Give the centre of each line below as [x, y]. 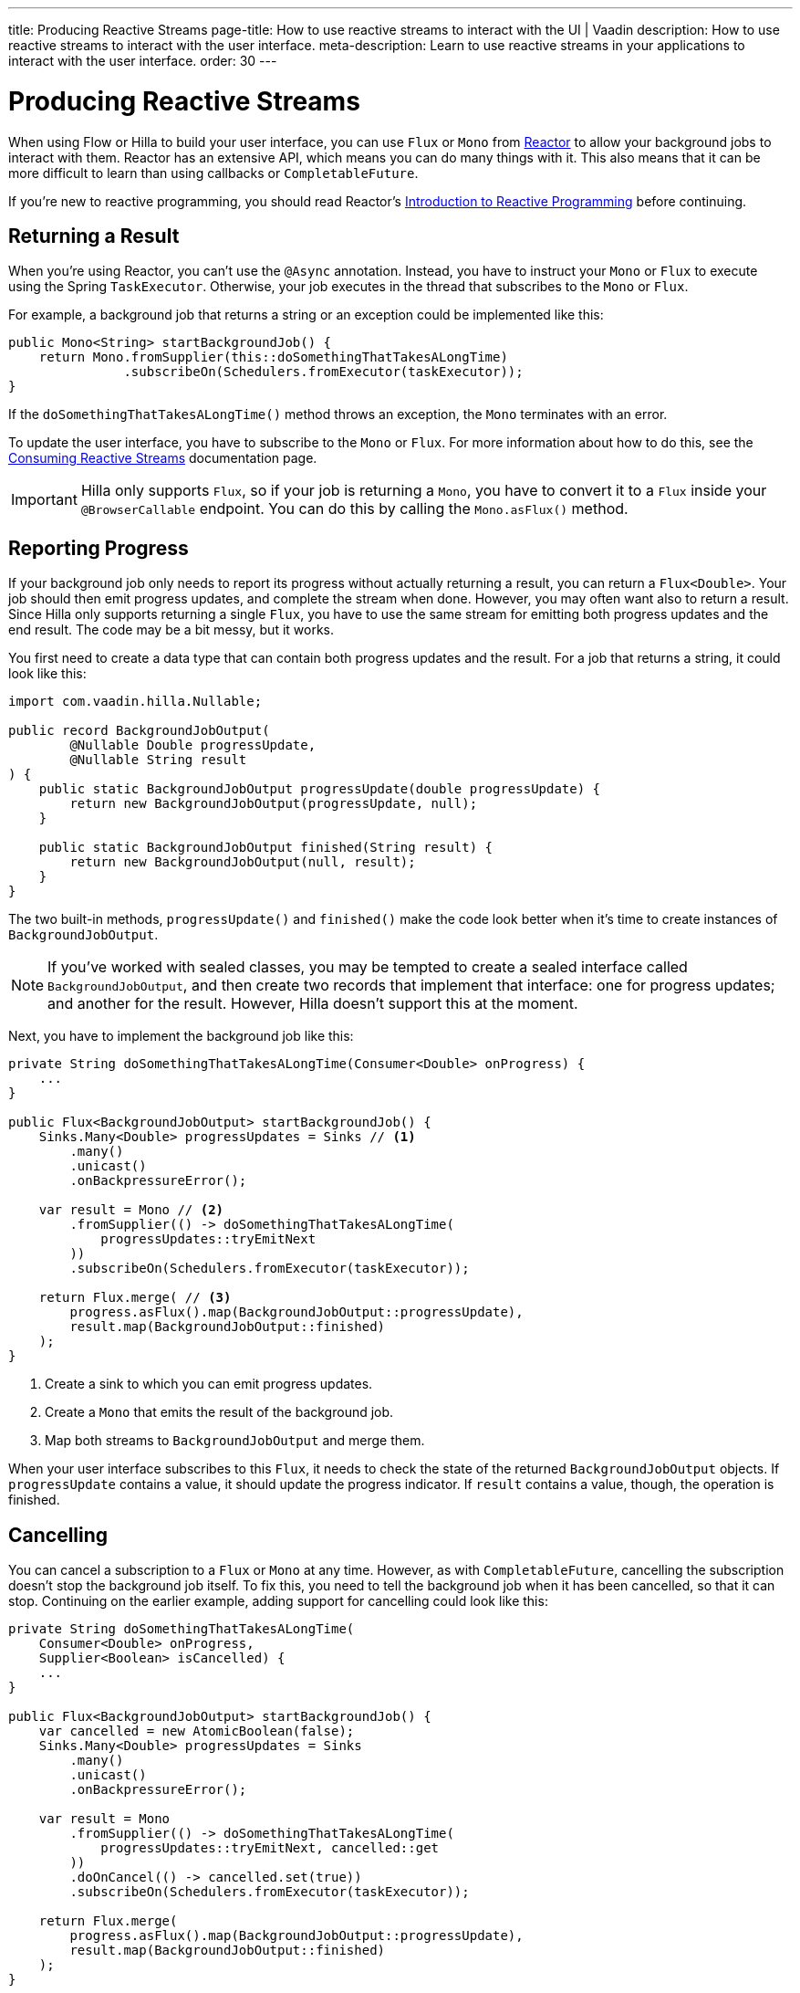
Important [44, 500]
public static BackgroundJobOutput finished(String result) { [266, 848]
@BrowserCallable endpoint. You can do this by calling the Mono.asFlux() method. [354, 509]
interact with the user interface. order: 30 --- [143, 61]
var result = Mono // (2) [131, 1210]
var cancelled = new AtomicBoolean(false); [197, 1731]
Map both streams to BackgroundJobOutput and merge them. [235, 1441]
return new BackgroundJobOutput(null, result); [243, 862]
